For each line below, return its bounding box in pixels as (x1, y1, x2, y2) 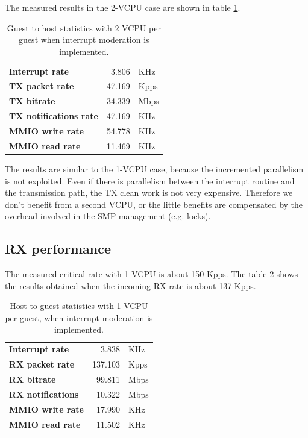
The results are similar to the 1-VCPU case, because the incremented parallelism (5, 162, 304, 175)
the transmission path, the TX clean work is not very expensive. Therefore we (5, 186, 293, 199)
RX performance (5, 239, 112, 258)
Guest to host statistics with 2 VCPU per (7, 21, 161, 34)
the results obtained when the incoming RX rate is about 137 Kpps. (5, 279, 256, 292)
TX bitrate (9, 95, 55, 107)
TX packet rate (9, 80, 74, 92)
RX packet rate (9, 358, 75, 371)
